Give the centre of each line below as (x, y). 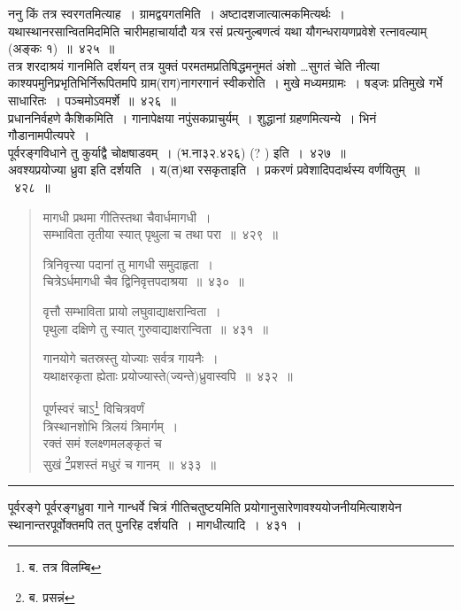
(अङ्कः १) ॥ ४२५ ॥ (61, 48)
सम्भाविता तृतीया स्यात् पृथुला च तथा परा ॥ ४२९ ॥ (161, 234)
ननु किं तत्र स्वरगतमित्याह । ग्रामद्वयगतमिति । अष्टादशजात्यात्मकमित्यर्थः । (177, 13)
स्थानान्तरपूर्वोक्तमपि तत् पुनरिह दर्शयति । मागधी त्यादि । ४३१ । (155, 524)
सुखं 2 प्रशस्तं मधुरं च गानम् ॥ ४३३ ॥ (129, 462)
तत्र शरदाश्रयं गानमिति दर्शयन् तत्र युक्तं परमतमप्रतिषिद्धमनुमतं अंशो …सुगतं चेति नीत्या (194, 65)
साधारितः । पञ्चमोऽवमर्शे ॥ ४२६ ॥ (92, 100)
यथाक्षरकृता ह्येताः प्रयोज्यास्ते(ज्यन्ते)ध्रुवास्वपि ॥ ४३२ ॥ (168, 375)
